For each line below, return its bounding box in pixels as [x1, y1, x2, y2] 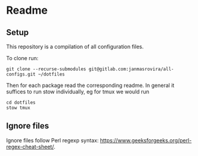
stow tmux [6, 105, 31, 111]
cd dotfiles [6, 99, 36, 105]
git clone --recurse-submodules [6, 66, 86, 72]
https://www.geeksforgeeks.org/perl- [100, 136, 192, 143]
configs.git [6, 71, 36, 77]
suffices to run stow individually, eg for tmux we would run [6, 88, 150, 95]
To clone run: [6, 55, 39, 61]
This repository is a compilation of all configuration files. [6, 43, 144, 50]
